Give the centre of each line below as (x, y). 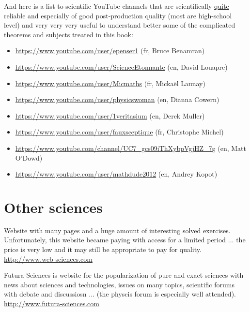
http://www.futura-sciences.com (52, 303)
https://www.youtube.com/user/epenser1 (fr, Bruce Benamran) (110, 51)
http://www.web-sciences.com (48, 259)
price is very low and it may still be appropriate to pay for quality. (103, 249)
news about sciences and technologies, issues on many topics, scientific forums (119, 284)
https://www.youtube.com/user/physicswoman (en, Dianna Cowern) (117, 99)
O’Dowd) (29, 157)
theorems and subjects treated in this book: (69, 34)
